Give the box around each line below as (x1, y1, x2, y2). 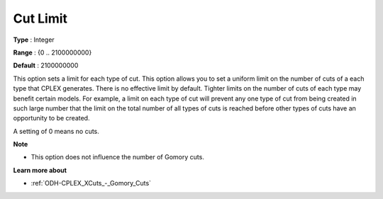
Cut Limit (13, 11, 67, 26)
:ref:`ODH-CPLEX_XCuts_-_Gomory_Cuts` (30, 179, 152, 188)
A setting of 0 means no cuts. (13, 127, 99, 135)
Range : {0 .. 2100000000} (13, 48, 92, 57)
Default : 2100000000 (13, 61, 79, 70)
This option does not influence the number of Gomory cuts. (30, 153, 205, 161)
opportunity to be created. (13, 114, 90, 123)
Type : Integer (13, 35, 55, 44)
